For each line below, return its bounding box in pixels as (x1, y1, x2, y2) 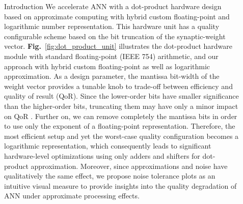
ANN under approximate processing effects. (4, 190, 140, 201)
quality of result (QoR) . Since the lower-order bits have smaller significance (4, 91, 239, 101)
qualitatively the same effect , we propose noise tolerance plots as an (4, 170, 215, 181)
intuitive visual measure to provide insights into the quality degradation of (4, 180, 237, 191)
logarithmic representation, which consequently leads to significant (4, 140, 211, 151)
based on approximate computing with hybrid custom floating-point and (4, 11, 230, 21)
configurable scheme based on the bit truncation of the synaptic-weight (4, 31, 226, 41)
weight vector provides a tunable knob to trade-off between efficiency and (4, 80, 233, 91)
